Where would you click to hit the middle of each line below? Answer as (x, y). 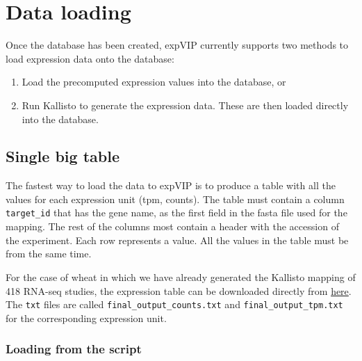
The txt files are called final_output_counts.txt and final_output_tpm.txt (174, 304)
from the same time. (49, 254)
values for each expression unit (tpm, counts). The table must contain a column (175, 199)
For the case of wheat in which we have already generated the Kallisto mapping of (181, 276)
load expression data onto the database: (90, 58)
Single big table (63, 156)
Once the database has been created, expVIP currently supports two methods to (177, 45)
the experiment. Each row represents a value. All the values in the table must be (177, 240)
